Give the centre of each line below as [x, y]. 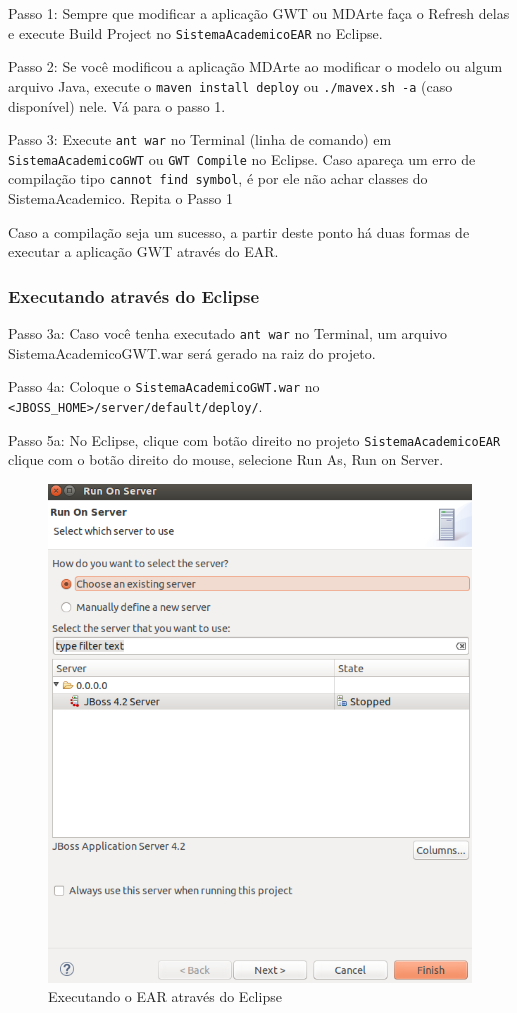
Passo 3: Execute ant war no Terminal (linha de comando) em [200, 139]
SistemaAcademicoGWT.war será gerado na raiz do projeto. [192, 352]
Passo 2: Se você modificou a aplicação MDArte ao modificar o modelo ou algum [255, 66]
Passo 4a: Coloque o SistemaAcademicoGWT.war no [164, 386]
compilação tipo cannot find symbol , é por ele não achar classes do [218, 178]
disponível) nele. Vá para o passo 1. [117, 105]
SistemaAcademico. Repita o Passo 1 [120, 198]
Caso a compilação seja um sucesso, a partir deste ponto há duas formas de [239, 231]
